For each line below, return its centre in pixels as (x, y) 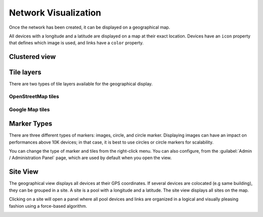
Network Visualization (55, 13)
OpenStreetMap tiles (34, 96)
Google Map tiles (29, 109)
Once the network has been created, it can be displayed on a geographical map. (90, 27)
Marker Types (31, 124)
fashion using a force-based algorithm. (48, 206)
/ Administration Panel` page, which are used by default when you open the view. (90, 158)
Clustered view (32, 57)
